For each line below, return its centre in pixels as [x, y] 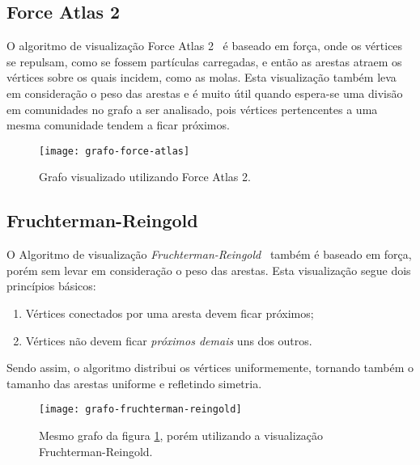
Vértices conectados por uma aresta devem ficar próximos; [170, 313]
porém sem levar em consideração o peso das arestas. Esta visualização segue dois [209, 270]
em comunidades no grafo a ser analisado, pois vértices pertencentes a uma [192, 109]
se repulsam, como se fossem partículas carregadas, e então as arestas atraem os [204, 61]
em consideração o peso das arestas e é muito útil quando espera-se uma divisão [205, 93]
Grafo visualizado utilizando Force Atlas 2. [145, 177]
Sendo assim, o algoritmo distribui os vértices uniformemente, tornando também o [210, 368]
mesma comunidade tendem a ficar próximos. [118, 125]
